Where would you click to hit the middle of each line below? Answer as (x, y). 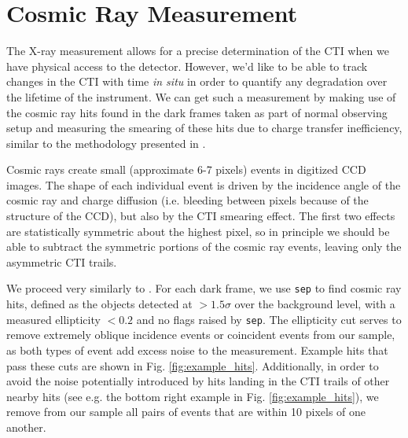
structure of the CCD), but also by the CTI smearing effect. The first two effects (201, 216)
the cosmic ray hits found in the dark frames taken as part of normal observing (197, 112)
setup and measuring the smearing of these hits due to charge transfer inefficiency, (204, 128)
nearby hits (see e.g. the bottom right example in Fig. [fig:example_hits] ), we (193, 396)
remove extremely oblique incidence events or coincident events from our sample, (201, 335)
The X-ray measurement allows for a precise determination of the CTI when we (198, 51)
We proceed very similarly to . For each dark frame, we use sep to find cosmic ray (204, 288)
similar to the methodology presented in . (106, 143)
